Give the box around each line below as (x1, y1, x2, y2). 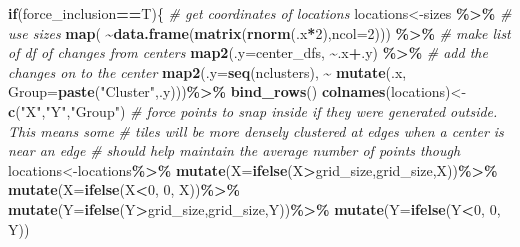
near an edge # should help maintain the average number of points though (8, 140, 461, 161)
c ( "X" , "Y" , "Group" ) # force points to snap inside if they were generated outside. (8, 100, 498, 121)
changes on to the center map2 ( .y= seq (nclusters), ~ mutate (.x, (8, 61, 407, 82)
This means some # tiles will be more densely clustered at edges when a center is (8, 120, 504, 141)
